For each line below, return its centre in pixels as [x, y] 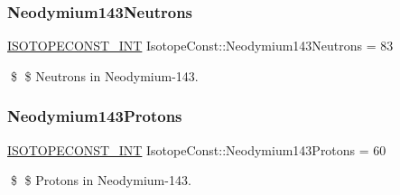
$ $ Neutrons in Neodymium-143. [104, 75]
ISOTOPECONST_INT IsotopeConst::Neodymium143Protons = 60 [197, 149]
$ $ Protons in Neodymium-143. [101, 180]
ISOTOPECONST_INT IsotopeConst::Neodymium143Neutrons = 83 [200, 46]
